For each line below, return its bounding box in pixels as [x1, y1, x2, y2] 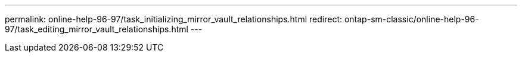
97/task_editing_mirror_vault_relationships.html [5, 24, 188, 34]
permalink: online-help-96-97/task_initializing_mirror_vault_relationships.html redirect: [5, 14, 343, 24]
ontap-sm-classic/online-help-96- [344, 14, 479, 24]
